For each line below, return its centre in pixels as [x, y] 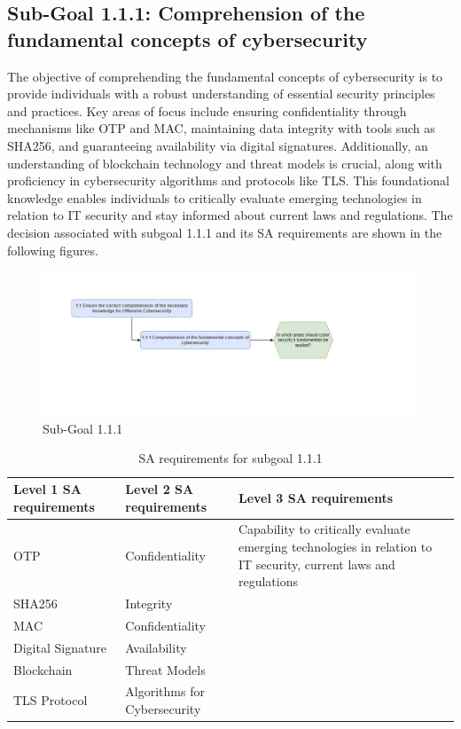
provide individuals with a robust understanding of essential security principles [221, 94]
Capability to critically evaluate [324, 529]
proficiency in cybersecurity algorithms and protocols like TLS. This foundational [228, 180]
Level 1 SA [47, 489]
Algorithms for [165, 691]
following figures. [53, 250]
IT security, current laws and [316, 564]
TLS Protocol [51, 700]
